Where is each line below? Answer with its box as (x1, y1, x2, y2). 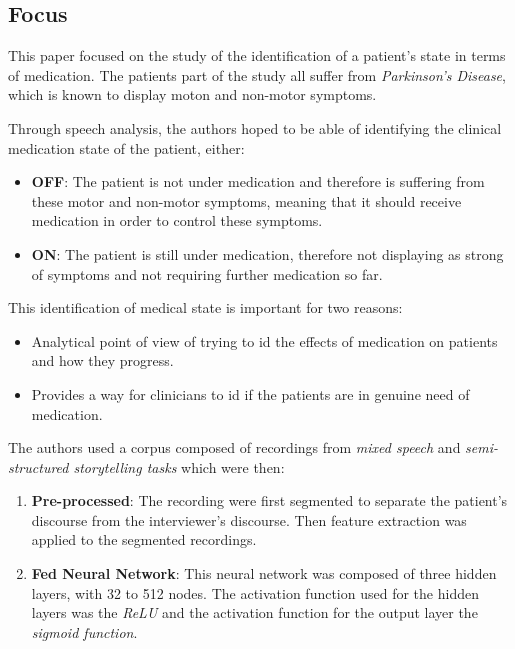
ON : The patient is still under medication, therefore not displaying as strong (31, 243, 504, 264)
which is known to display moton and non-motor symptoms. (8, 84, 377, 105)
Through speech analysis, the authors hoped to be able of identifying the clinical (8, 117, 502, 138)
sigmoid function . (31, 621, 138, 642)
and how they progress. (31, 350, 174, 371)
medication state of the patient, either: (8, 137, 245, 158)
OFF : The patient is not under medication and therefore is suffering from (31, 171, 485, 192)
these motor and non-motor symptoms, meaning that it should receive (31, 190, 462, 211)
